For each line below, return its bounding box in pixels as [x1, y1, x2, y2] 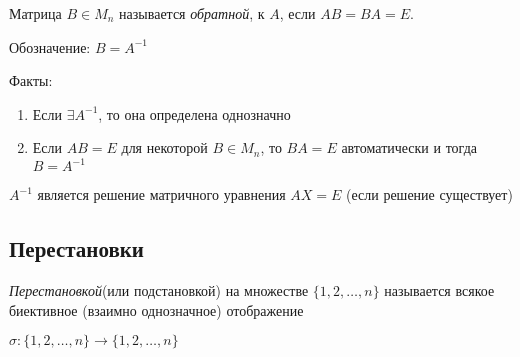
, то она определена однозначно [98, 103, 291, 124]
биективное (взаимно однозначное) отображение [9, 299, 304, 320]
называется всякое [384, 280, 495, 301]
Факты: [9, 70, 53, 91]
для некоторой [121, 137, 208, 158]
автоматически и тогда [341, 137, 477, 158]
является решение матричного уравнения [37, 184, 286, 205]
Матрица [9, 3, 62, 23]
